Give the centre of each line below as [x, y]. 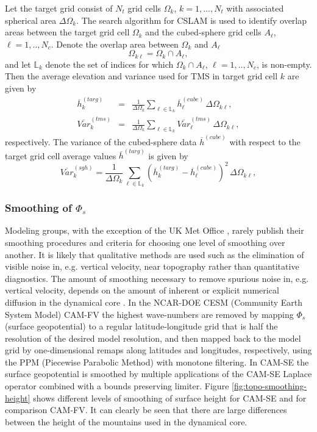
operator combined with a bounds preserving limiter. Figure [117, 386]
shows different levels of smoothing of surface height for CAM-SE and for [170, 398]
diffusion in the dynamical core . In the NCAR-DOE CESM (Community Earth [154, 302]
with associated [255, 8]
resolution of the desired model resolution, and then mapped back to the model [153, 338]
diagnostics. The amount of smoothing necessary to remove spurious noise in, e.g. [157, 278]
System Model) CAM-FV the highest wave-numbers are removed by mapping [149, 314]
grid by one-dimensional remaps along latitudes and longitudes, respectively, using [158, 350]
